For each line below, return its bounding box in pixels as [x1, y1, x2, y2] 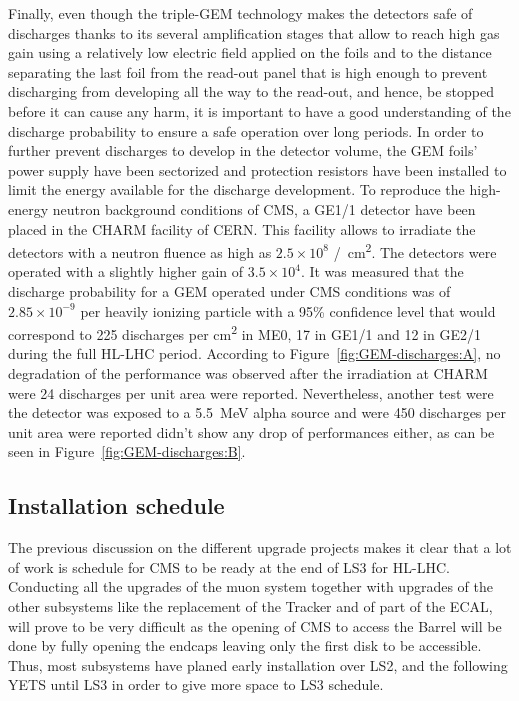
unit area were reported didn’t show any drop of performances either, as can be [8, 421, 495, 442]
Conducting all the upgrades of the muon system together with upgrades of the [8, 576, 493, 597]
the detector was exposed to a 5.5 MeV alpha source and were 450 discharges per [8, 402, 506, 423]
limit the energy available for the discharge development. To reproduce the [8, 179, 465, 200]
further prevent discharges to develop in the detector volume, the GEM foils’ [8, 140, 478, 161]
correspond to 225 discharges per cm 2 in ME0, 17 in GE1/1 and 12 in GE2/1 [8, 321, 481, 344]
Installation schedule [8, 490, 225, 521]
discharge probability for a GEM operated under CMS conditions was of [8, 280, 451, 301]
